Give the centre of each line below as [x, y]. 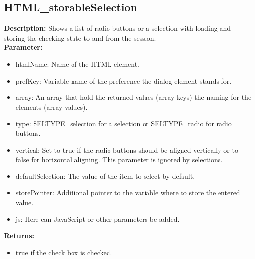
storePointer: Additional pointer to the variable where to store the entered [128, 193]
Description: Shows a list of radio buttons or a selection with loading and [117, 28]
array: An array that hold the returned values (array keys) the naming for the [133, 97]
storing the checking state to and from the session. [80, 37]
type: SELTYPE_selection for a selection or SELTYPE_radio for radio [124, 123]
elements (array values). [52, 107]
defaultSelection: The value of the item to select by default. [105, 176]
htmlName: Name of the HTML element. [77, 64]
